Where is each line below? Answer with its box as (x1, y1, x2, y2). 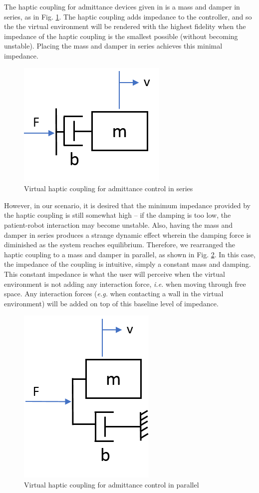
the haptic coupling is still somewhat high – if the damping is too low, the (4, 210, 231, 220)
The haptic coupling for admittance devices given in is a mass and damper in (4, 2, 240, 12)
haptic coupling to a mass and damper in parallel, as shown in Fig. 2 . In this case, (4, 249, 256, 259)
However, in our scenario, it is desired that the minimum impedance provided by (4, 200, 251, 210)
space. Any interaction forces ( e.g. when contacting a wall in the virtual (4, 288, 224, 299)
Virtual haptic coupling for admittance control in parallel (24, 479, 199, 489)
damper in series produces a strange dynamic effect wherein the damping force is (4, 229, 251, 240)
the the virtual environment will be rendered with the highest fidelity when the (4, 21, 246, 32)
